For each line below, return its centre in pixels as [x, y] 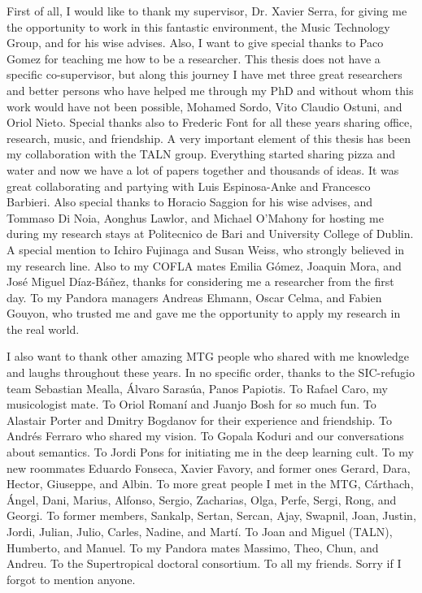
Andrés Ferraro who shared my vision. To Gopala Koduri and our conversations [205, 436]
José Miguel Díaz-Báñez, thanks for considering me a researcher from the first [200, 281]
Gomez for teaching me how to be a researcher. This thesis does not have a [194, 58]
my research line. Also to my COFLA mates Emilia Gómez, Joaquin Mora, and [204, 265]
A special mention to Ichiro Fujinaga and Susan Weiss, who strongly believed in [206, 249]
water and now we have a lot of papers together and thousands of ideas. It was [203, 169]
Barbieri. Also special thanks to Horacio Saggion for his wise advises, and [190, 202]
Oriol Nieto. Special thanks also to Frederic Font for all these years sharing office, [210, 122]
